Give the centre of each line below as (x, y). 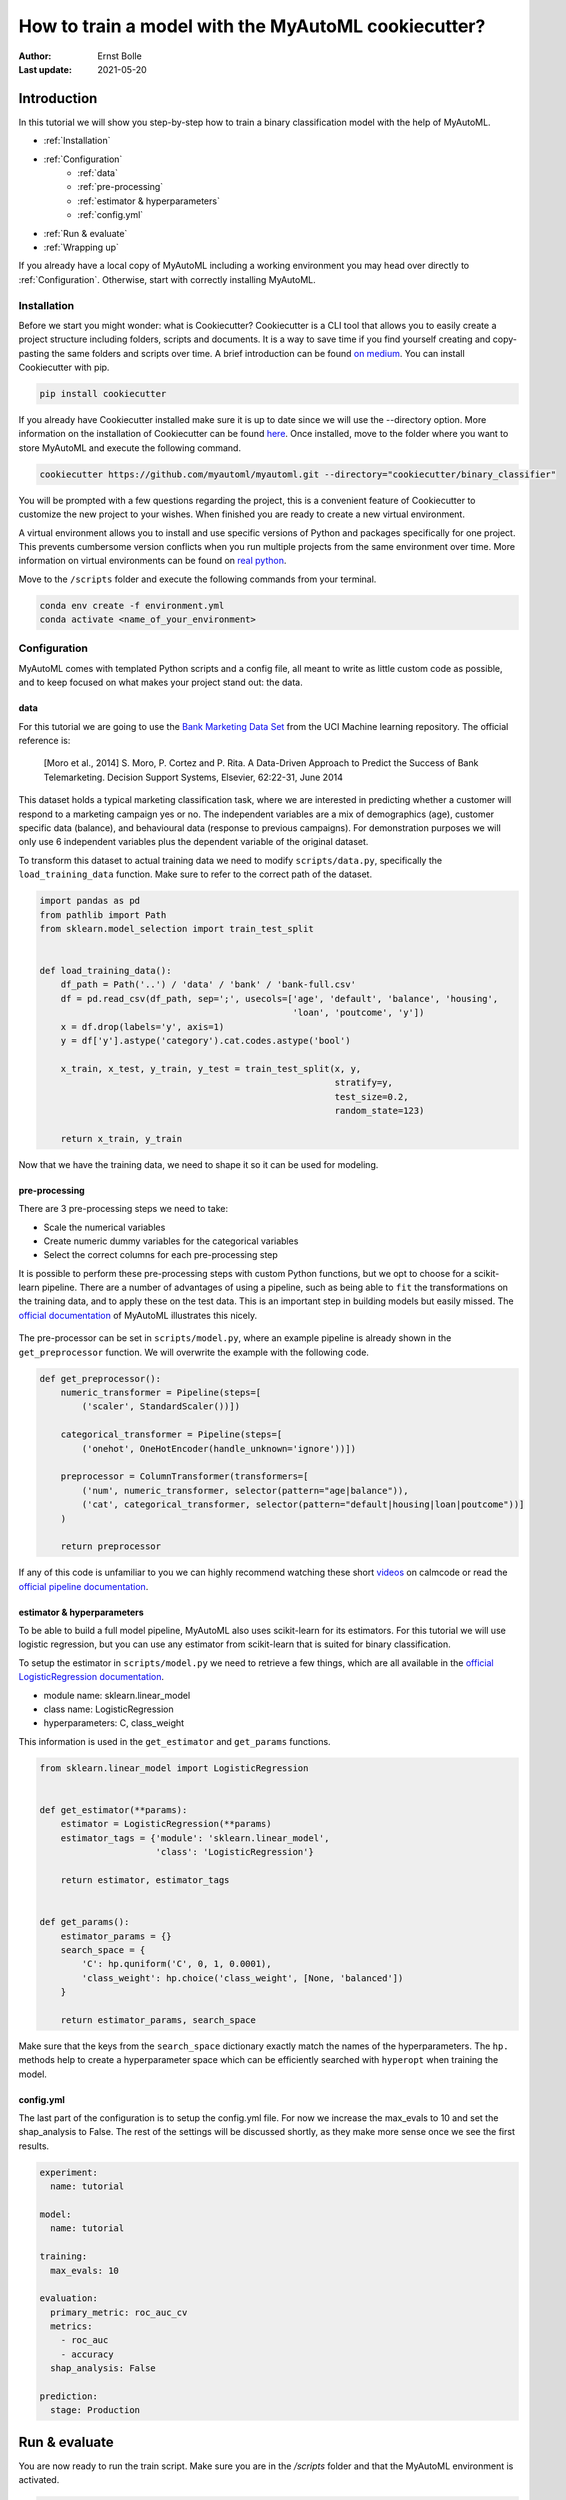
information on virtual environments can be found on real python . (152, 561)
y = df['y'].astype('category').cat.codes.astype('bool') (205, 1041)
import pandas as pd (89, 901)
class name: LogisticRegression (108, 1709)
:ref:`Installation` (77, 141)
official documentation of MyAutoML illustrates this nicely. (138, 1315)
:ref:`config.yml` (110, 215)
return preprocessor (111, 1546)
